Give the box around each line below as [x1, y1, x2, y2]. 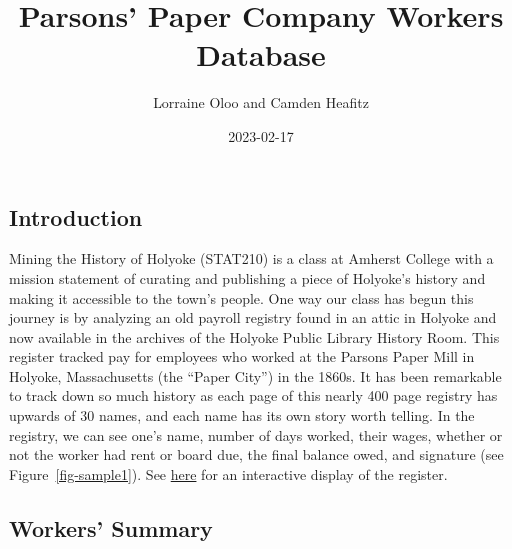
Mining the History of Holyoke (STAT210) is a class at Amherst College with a [9, 248, 494, 269]
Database [196, 34, 326, 75]
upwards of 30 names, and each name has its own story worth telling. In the [9, 405, 475, 426]
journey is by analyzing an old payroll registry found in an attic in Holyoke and [9, 307, 497, 328]
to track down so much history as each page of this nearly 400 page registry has [9, 385, 498, 406]
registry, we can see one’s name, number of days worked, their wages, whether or [9, 424, 503, 445]
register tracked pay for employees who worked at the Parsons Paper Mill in [9, 346, 475, 367]
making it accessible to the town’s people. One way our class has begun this [9, 287, 474, 308]
